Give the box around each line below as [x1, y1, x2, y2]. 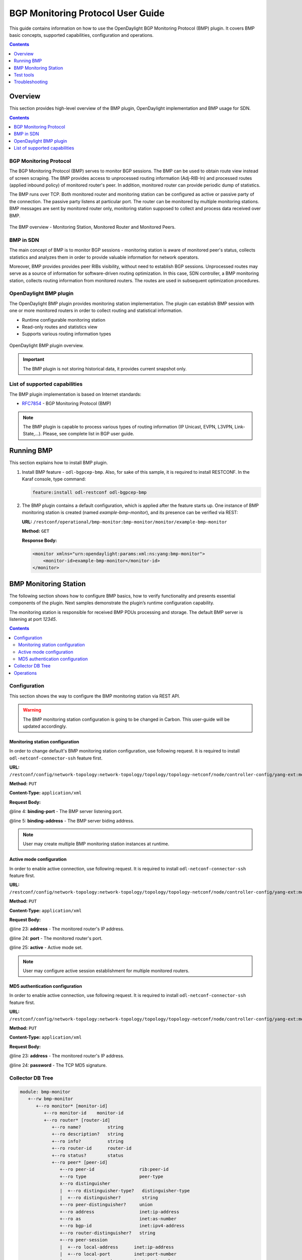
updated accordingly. [23, 723, 67, 729]
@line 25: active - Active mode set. [9, 944, 83, 951]
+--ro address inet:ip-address [59, 1209, 180, 1215]
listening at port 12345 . [9, 616, 57, 622]
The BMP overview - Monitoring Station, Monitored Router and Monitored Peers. [9, 224, 176, 230]
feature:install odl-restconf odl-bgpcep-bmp [32, 489, 147, 495]
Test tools [14, 72, 35, 78]
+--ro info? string [51, 1138, 124, 1144]
